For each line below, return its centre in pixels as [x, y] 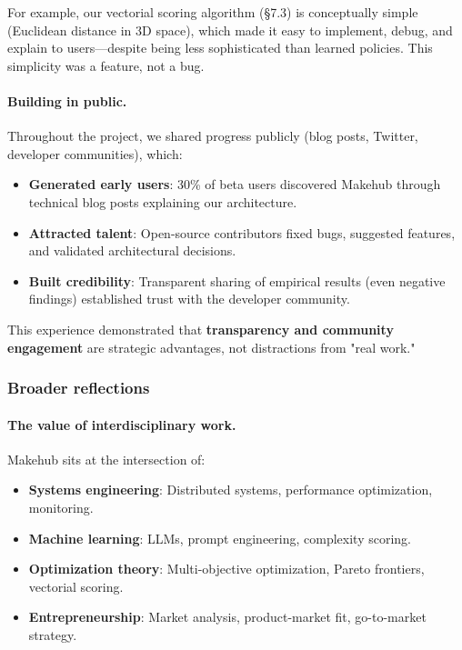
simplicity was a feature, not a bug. [106, 65]
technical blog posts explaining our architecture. [163, 201]
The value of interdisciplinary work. [122, 424]
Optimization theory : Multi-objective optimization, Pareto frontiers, [226, 569]
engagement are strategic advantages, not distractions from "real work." [211, 347]
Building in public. [67, 100]
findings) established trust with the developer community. [189, 299]
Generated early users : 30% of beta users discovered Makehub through [235, 184]
